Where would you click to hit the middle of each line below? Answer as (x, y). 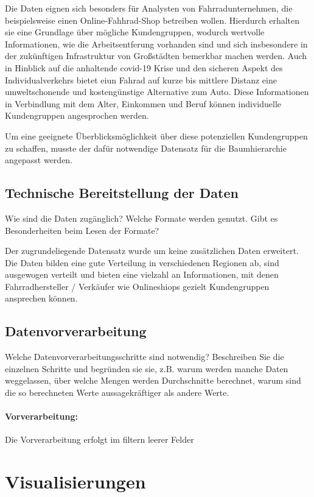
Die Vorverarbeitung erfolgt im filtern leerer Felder (99, 439)
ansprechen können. (41, 298)
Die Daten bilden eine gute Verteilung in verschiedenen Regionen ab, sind (142, 262)
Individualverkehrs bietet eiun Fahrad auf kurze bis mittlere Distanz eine (141, 79)
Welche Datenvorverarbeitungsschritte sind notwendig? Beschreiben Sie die (145, 357)
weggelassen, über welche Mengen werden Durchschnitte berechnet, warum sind (153, 380)
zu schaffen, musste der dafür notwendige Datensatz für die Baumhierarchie (146, 148)
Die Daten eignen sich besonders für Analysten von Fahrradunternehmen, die (149, 8)
